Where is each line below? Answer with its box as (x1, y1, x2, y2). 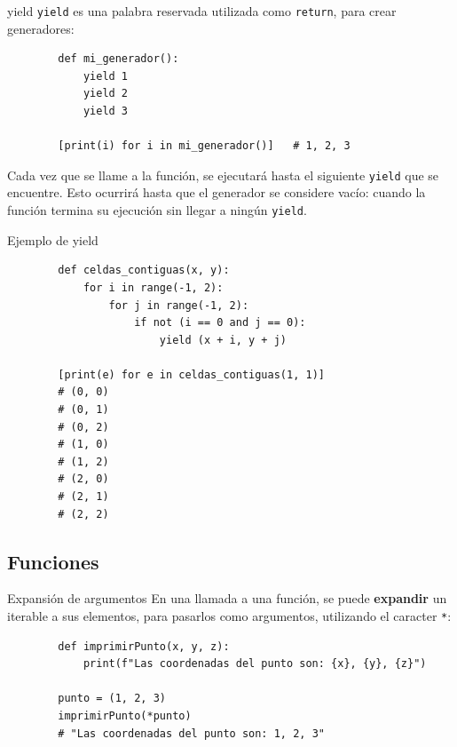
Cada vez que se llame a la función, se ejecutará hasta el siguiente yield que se (7, 165, 439, 184)
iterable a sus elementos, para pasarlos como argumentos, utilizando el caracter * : (7, 607, 452, 625)
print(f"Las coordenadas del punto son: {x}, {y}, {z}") (83, 657, 427, 671)
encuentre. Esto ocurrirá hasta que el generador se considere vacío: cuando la (7, 183, 426, 202)
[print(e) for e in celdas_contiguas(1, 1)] (58, 368, 325, 381)
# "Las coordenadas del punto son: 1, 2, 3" (58, 727, 325, 740)
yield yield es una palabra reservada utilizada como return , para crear (7, 2, 397, 20)
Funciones (7, 547, 99, 575)
